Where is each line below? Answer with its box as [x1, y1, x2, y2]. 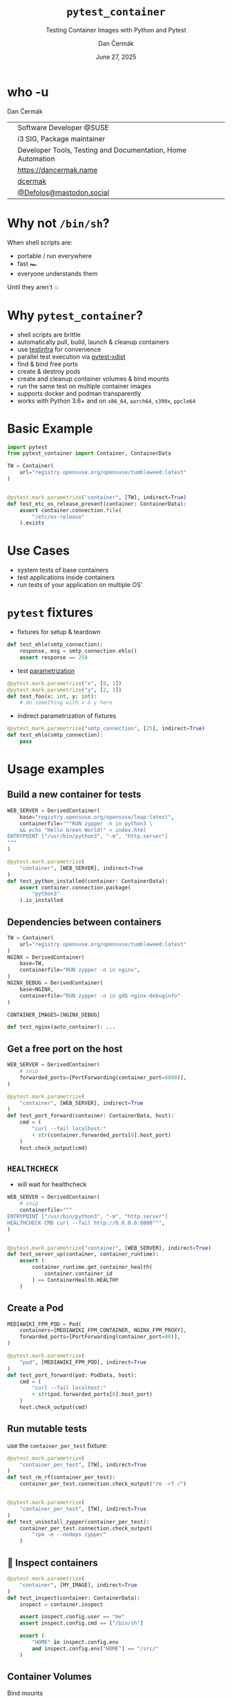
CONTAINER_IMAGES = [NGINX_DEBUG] [7, 1011, 100, 1018]
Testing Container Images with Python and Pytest [46, 26, 186, 34]
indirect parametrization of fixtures [17, 712, 117, 720]
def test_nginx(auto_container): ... [7, 1024, 116, 1031]
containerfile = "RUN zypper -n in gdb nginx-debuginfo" [19, 992, 181, 999]
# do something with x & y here [19, 699, 113, 706]
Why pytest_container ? [7, 307, 144, 323]
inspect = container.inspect [19, 1601, 104, 1608]
